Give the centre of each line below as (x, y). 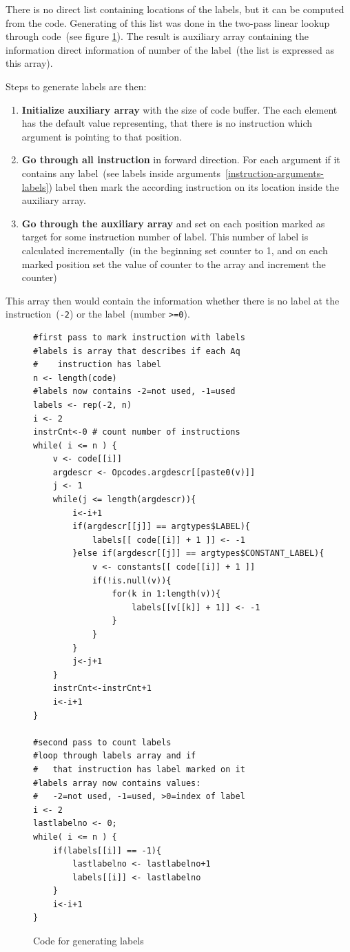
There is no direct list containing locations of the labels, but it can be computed (175, 9)
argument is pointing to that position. (102, 136)
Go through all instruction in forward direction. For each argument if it (181, 159)
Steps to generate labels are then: (76, 86)
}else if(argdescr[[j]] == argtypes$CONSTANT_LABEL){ (198, 553)
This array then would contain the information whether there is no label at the (173, 300)
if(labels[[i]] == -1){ (107, 850)
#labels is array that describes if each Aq (137, 351)
